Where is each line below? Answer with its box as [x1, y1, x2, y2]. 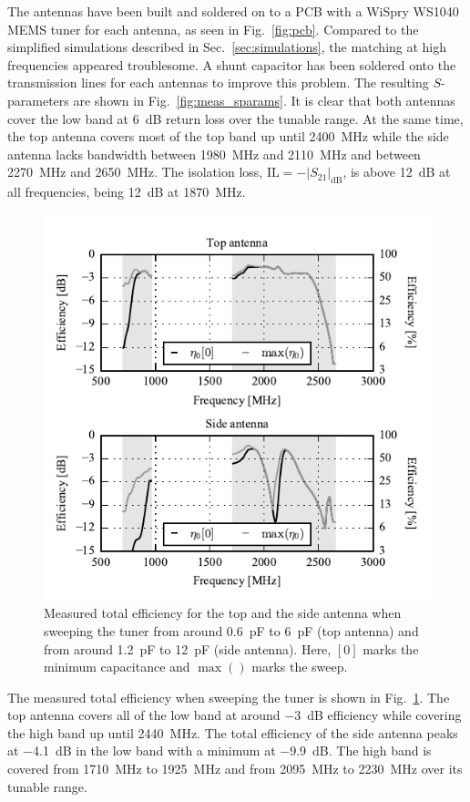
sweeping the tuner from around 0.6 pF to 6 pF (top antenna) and [44, 621, 419, 640]
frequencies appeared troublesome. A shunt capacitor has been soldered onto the [7, 55, 456, 74]
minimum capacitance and [44, 657, 190, 676]
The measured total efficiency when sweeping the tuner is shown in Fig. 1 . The [7, 687, 450, 706]
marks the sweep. [251, 657, 348, 676]
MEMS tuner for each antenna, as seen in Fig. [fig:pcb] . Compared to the [7, 19, 419, 38]
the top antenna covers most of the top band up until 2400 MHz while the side [7, 127, 449, 146]
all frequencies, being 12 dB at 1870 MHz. [7, 182, 246, 201]
